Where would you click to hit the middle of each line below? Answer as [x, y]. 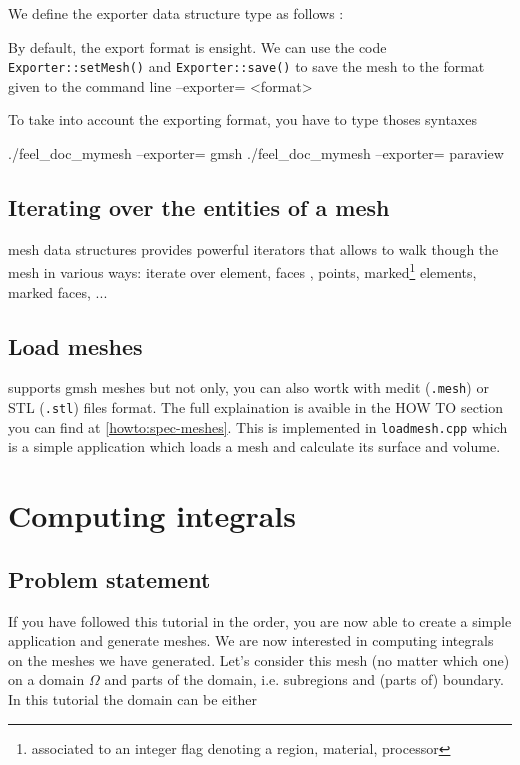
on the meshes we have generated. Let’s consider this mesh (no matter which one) [259, 659]
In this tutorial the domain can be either [133, 698]
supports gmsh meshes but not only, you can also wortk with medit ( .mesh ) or [248, 387]
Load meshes [75, 345]
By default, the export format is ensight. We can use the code [197, 46]
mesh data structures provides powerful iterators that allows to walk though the [253, 248]
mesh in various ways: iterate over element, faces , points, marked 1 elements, [242, 271]
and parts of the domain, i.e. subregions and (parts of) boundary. [304, 679]
